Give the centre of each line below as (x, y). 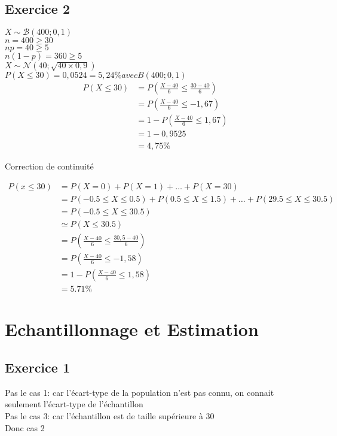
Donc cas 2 (25, 427)
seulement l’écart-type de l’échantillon (74, 404)
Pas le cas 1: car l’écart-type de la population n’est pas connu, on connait (140, 392)
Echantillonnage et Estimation (132, 329)
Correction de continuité (49, 166)
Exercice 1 (37, 367)
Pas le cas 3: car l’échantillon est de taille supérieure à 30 (110, 415)
